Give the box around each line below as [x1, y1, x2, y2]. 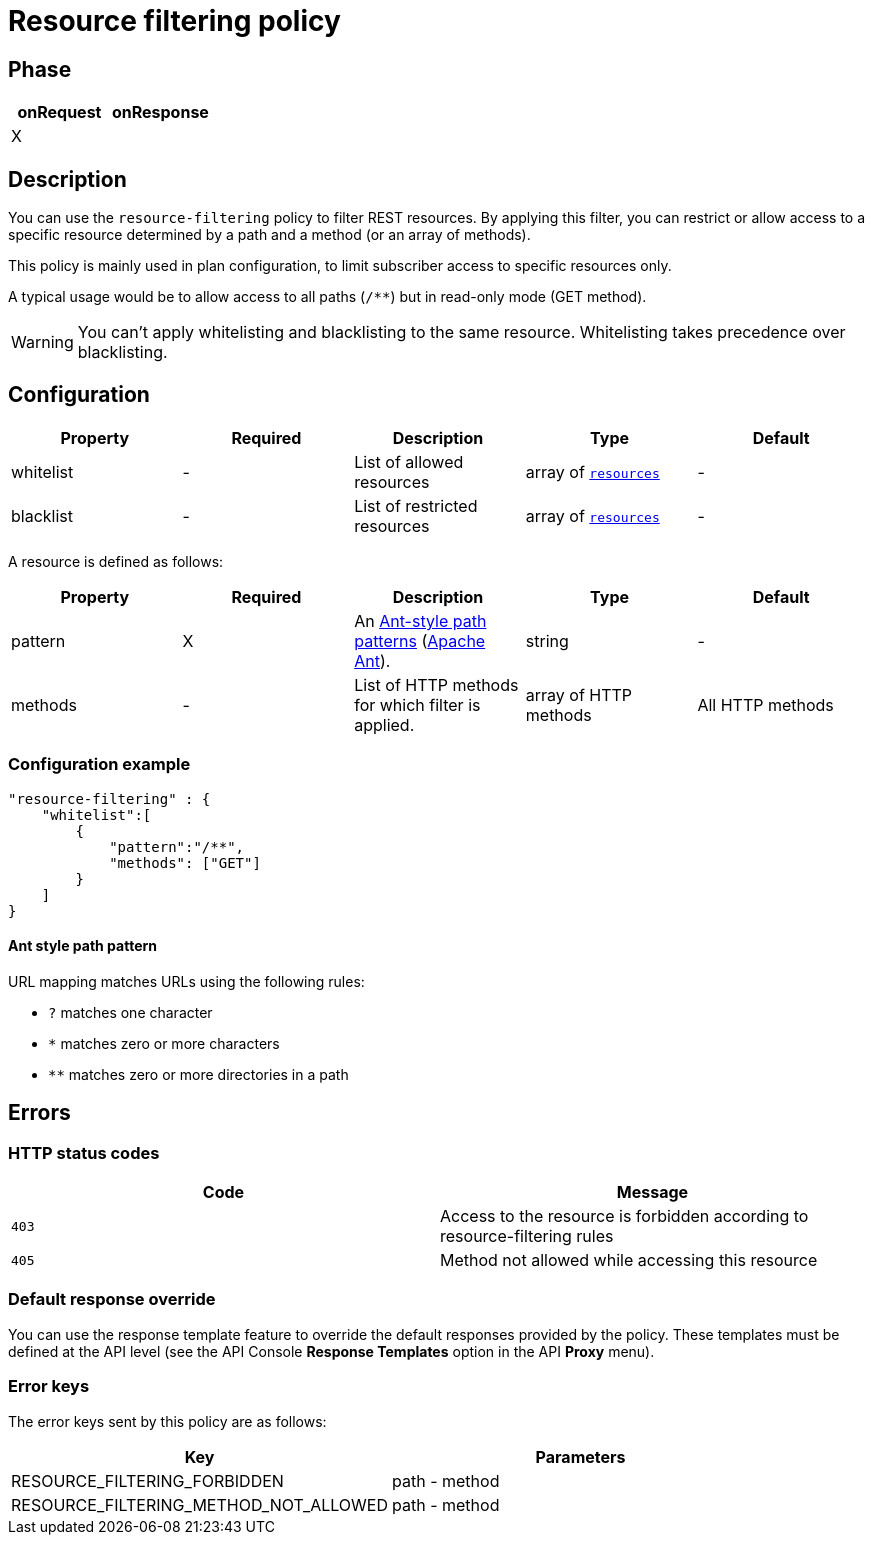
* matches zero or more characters [48, 1034, 280, 1052]
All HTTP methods [697, 694, 834, 715]
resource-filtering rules [440, 1226, 614, 1247]
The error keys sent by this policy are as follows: [8, 1412, 327, 1430]
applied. [354, 714, 415, 735]
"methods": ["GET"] [109, 854, 261, 871]
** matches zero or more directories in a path [48, 1065, 349, 1083]
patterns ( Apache [354, 630, 486, 651]
